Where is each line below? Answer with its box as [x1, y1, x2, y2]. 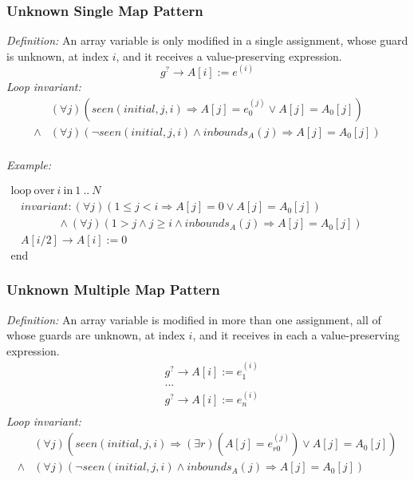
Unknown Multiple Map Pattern [6, 280, 220, 300]
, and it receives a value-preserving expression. [116, 47, 342, 64]
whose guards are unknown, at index [6, 327, 185, 343]
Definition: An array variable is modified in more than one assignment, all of [6, 311, 381, 327]
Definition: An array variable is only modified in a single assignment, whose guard [6, 32, 408, 49]
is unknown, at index [6, 47, 109, 64]
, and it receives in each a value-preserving [192, 327, 400, 343]
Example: [6, 156, 52, 173]
